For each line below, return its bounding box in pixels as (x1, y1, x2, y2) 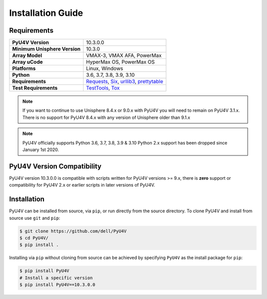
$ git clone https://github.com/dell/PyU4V (19, 228, 127, 234)
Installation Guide (9, 7, 84, 18)
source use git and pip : (9, 215, 60, 221)
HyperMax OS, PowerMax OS (86, 58, 155, 65)
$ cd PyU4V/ (19, 235, 49, 241)
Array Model (12, 52, 42, 59)
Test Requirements (12, 85, 58, 92)
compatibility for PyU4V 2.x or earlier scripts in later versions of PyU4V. (9, 182, 155, 188)
